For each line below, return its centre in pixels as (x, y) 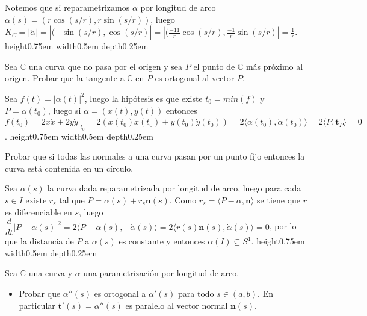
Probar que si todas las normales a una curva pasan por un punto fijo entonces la (155, 156)
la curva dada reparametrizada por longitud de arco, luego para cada (174, 188)
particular (37, 305)
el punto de (214, 66)
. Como (183, 200)
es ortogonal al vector (195, 78)
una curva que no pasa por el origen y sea (106, 66)
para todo (196, 293)
